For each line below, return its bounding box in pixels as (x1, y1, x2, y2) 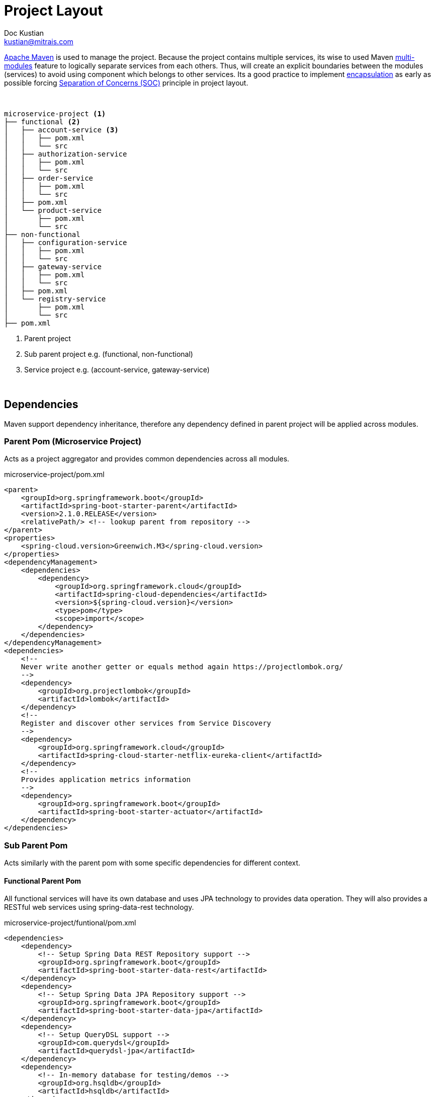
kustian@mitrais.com (4, 37, 73, 46)
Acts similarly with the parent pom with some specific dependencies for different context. (4, 858, 301, 868)
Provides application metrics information (21, 775, 191, 784)
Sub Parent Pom (4, 840, 68, 850)
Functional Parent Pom (4, 876, 81, 885)
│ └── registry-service (4, 294, 106, 303)
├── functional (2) (4, 117, 80, 126)
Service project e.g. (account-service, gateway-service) (24, 365, 210, 374)
